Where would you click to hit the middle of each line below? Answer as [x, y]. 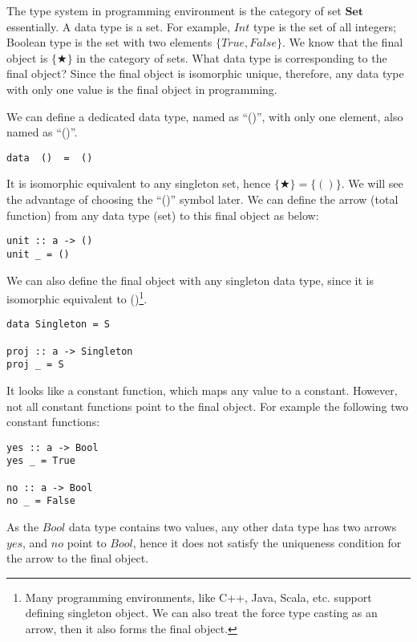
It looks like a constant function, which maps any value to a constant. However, [202, 390]
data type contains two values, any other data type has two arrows [233, 527]
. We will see [372, 183]
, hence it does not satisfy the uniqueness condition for [267, 542]
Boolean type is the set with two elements [109, 42]
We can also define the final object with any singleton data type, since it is [190, 280]
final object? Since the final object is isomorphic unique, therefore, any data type [205, 73]
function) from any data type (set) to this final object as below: [163, 215]
